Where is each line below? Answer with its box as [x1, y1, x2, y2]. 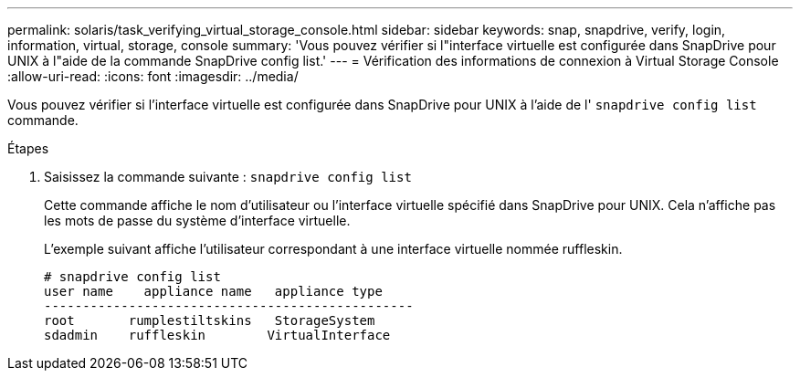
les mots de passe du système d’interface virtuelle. [44, 213, 351, 228]
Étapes [7, 141, 49, 156]
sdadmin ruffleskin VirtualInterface [44, 328, 391, 342]
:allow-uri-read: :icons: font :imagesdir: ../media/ [7, 68, 299, 84]
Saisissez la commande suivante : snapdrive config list [44, 169, 412, 184]
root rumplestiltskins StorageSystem [44, 313, 375, 328]
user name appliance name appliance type [44, 284, 383, 299]
